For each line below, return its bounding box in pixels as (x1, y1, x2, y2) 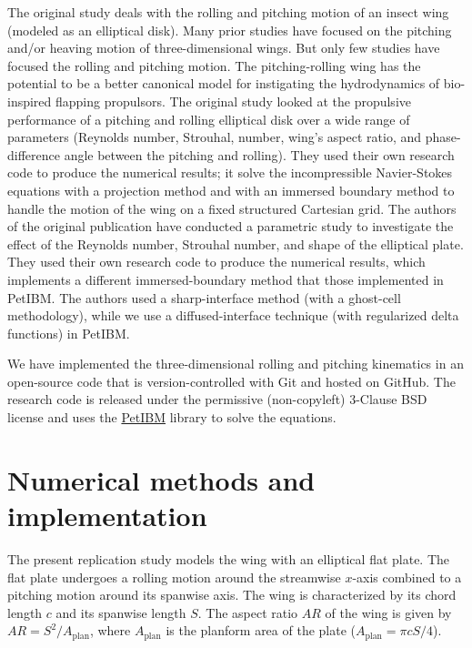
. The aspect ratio (197, 602, 298, 622)
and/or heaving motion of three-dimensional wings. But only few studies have (7, 38, 440, 57)
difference (7, 145, 60, 164)
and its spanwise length (55, 602, 186, 622)
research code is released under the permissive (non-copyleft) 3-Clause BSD (7, 390, 427, 409)
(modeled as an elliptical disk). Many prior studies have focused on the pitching (7, 20, 452, 39)
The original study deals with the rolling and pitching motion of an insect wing (7, 3, 449, 21)
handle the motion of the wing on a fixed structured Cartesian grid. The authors (7, 198, 457, 218)
